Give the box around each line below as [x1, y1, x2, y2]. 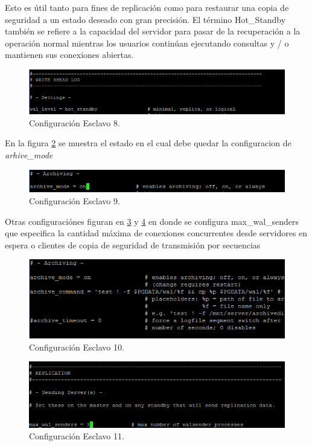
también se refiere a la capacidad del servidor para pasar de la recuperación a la [5, 25, 301, 37]
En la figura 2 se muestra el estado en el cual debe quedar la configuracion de [5, 137, 291, 149]
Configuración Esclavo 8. [29, 116, 120, 129]
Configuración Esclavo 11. [29, 430, 124, 442]
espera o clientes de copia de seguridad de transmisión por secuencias [5, 238, 261, 251]
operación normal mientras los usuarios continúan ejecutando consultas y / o [5, 36, 289, 49]
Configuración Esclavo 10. [29, 340, 124, 353]
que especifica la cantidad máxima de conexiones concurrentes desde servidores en [5, 227, 308, 239]
